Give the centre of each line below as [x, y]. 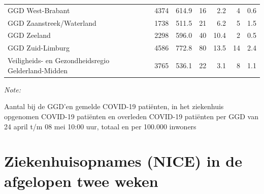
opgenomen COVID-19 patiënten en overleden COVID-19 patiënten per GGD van [131, 116]
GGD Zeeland [29, 35]
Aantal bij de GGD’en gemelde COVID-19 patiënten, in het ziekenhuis [114, 106]
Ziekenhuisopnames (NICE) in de [123, 161]
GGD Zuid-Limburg [39, 48]
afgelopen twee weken [81, 181]
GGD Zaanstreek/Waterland [52, 22]
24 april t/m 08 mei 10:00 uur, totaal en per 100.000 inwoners [100, 126]
